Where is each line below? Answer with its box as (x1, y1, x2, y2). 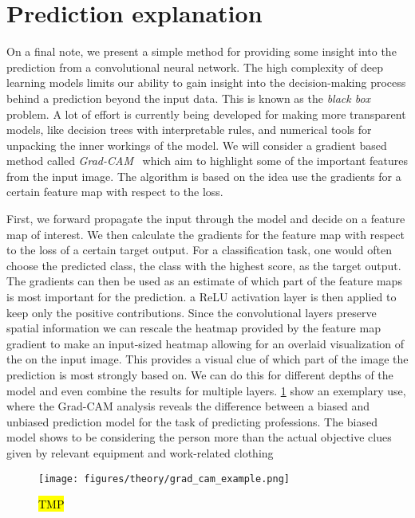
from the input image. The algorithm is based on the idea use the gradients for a (6, 167, 401, 184)
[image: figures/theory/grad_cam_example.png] (38, 473, 290, 485)
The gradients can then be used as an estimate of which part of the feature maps (6, 273, 402, 289)
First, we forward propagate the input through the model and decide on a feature (6, 210, 405, 227)
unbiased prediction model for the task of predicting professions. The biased (6, 413, 377, 430)
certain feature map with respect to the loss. (6, 183, 223, 200)
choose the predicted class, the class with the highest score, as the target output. (6, 257, 401, 273)
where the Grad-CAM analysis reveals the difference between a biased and (6, 398, 370, 414)
